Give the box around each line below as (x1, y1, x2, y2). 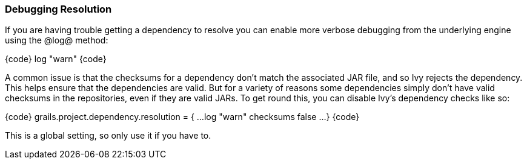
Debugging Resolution (5, 3, 112, 15)
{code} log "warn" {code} (5, 54, 107, 65)
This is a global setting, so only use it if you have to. (5, 130, 211, 141)
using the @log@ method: (5, 35, 108, 46)
